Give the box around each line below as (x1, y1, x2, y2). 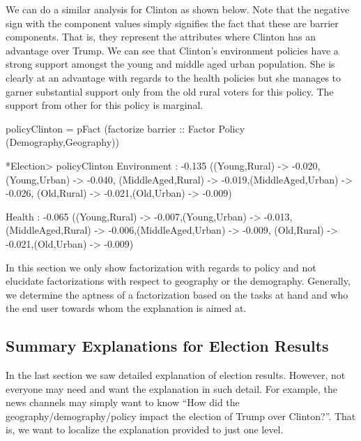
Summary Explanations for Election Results (6, 335, 329, 357)
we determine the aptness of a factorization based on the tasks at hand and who (6, 287, 348, 301)
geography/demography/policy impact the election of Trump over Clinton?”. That (6, 408, 356, 423)
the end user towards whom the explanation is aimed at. (6, 301, 247, 315)
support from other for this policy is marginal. (6, 98, 203, 112)
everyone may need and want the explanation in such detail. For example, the (6, 381, 337, 396)
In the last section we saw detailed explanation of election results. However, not (6, 368, 346, 382)
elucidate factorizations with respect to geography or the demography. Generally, (6, 274, 351, 288)
